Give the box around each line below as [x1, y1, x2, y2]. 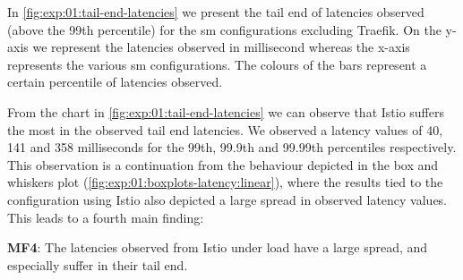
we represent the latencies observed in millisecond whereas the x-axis [32, 38, 410, 56]
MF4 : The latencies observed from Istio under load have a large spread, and [7, 238, 428, 257]
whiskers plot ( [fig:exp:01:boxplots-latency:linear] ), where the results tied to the [7, 173, 443, 191]
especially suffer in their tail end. [7, 255, 188, 274]
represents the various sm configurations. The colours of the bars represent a [7, 55, 427, 73]
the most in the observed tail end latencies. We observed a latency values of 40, [7, 120, 443, 139]
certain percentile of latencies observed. [7, 72, 223, 91]
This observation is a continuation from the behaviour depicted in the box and [7, 155, 439, 174]
